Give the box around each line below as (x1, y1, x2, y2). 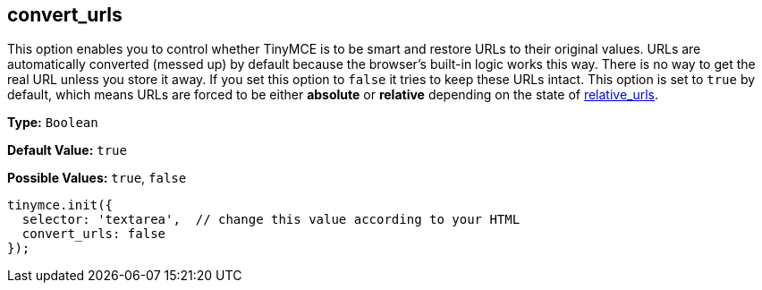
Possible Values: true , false (7, 170, 187, 186)
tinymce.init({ (7, 198, 114, 213)
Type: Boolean (7, 115, 98, 131)
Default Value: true (7, 142, 127, 158)
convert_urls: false (21, 226, 166, 242)
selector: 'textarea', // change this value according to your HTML (21, 212, 521, 227)
